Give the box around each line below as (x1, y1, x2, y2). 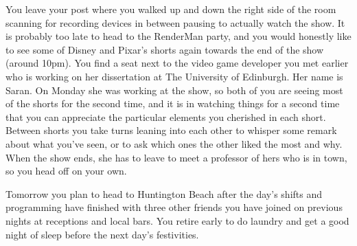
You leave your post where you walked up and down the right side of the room (5, 2, 336, 16)
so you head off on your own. (5, 164, 127, 178)
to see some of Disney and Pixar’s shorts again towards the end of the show (5, 42, 324, 56)
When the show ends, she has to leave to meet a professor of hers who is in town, (5, 150, 347, 164)
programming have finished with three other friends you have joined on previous (5, 200, 343, 214)
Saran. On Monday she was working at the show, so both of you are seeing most (5, 82, 343, 97)
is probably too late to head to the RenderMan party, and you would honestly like (5, 29, 352, 43)
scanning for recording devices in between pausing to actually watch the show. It (5, 15, 345, 30)
